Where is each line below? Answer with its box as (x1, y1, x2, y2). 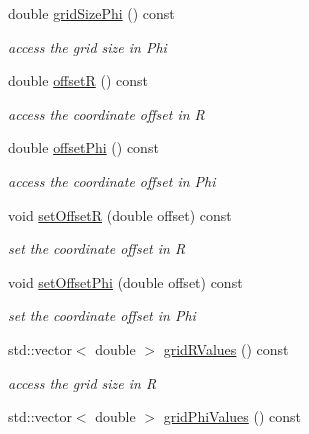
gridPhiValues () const (163, 406, 301, 427)
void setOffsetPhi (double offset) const (8, 271, 243, 292)
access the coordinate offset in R (8, 103, 205, 124)
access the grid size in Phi (8, 36, 167, 57)
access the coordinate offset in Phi (8, 170, 216, 191)
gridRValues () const (163, 338, 289, 359)
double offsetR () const (8, 70, 148, 91)
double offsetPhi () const (8, 137, 159, 158)
